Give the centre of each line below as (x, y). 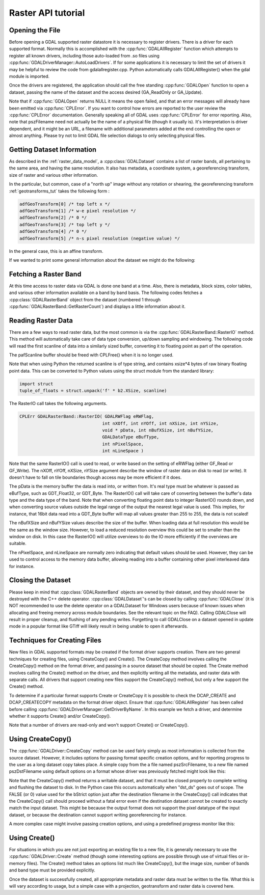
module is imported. (29, 77)
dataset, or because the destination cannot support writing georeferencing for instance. (98, 814)
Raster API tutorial (47, 13)
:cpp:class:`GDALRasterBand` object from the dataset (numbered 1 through (85, 299)
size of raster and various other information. (53, 175)
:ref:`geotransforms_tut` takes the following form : (59, 191)
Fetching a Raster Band (45, 274)
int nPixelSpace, (123, 444)
